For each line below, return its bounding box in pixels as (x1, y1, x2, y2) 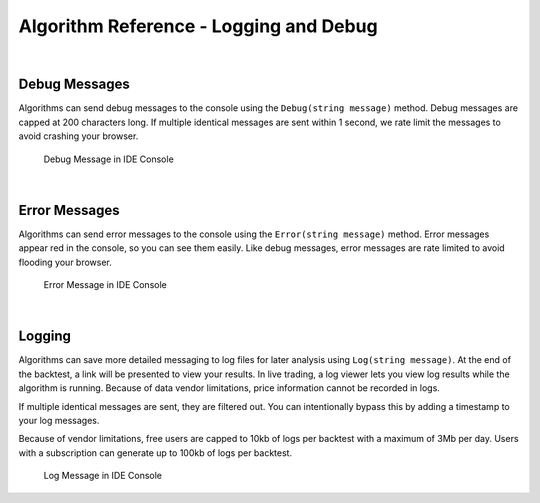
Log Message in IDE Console (43, 470, 163, 482)
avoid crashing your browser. (18, 130, 139, 142)
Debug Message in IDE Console (43, 153, 174, 165)
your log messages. (18, 414, 100, 426)
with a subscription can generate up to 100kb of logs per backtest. (18, 446, 293, 459)
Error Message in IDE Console (43, 279, 167, 291)
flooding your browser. (18, 256, 112, 268)
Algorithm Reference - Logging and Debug (18, 15, 379, 37)
